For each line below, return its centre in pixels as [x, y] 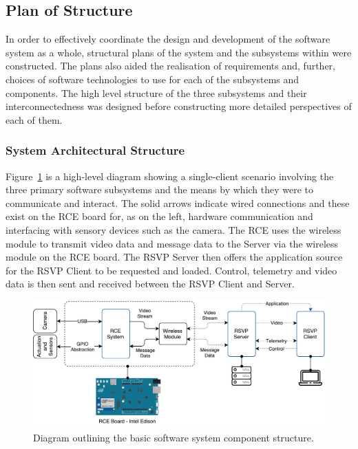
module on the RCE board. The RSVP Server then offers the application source [174, 257]
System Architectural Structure [95, 150]
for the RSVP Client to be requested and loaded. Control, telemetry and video [171, 270]
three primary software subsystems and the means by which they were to [160, 189]
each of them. [34, 119]
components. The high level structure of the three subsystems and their [156, 92]
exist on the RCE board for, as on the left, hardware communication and [159, 216]
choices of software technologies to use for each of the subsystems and [152, 79]
